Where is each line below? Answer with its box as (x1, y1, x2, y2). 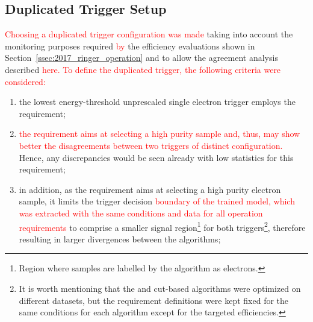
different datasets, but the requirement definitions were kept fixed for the (19, 294, 289, 306)
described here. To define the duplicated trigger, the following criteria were (5, 63, 281, 75)
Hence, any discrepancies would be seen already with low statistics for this (19, 151, 294, 163)
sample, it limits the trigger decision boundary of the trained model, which (19, 195, 295, 207)
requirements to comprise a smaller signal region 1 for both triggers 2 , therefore (19, 219, 306, 233)
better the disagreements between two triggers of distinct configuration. (19, 139, 283, 151)
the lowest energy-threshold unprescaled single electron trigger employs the (19, 95, 296, 108)
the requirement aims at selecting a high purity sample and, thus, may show (19, 127, 300, 140)
